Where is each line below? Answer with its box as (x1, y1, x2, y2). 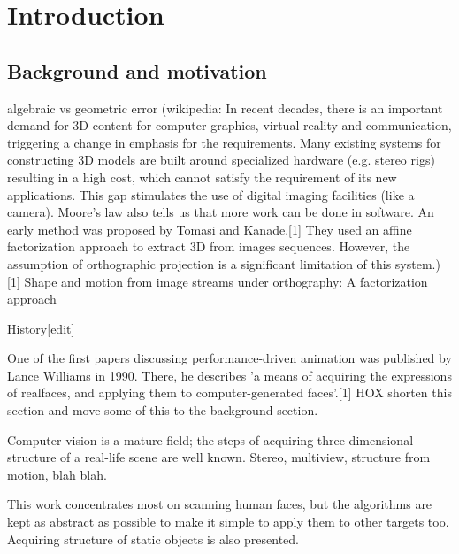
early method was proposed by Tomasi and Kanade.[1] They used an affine (7, 219, 412, 238)
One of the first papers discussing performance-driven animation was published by (7, 349, 452, 367)
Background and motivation (7, 57, 267, 84)
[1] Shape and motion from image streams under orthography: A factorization (7, 272, 428, 290)
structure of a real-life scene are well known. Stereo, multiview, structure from (7, 448, 431, 466)
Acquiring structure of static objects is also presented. (7, 529, 299, 548)
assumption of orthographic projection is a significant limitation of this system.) (7, 254, 440, 273)
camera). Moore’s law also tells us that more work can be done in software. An (7, 203, 434, 221)
